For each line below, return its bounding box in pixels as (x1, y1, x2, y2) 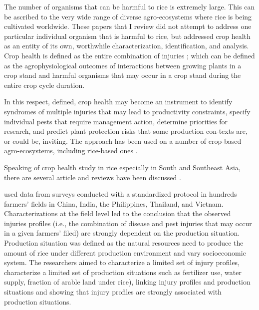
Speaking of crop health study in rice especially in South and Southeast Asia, (4, 162, 241, 172)
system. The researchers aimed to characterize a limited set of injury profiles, (4, 257, 240, 268)
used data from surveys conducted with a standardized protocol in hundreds (4, 189, 237, 199)
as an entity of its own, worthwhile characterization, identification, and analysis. (4, 40, 249, 51)
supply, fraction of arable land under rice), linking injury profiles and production (4, 277, 251, 287)
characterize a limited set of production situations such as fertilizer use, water (4, 267, 242, 277)
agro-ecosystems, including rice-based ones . (4, 145, 138, 156)
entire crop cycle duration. (4, 79, 85, 90)
